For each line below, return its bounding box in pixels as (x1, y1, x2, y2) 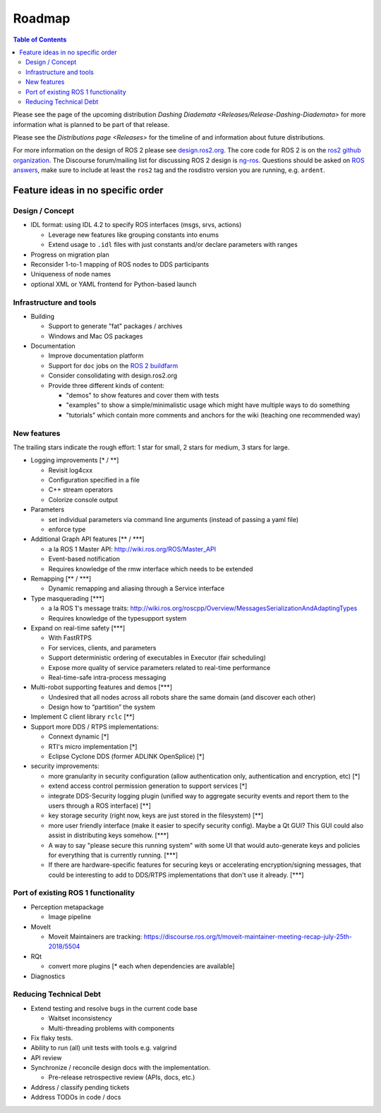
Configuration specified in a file (48, 476, 140, 485)
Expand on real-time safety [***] (30, 624, 126, 632)
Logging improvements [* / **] (30, 456, 119, 465)
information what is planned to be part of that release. (13, 120, 169, 128)
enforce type (48, 525, 86, 534)
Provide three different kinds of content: (48, 381, 165, 389)
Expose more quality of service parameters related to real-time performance (48, 663, 271, 671)
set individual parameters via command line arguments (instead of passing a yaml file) (48, 515, 299, 523)
